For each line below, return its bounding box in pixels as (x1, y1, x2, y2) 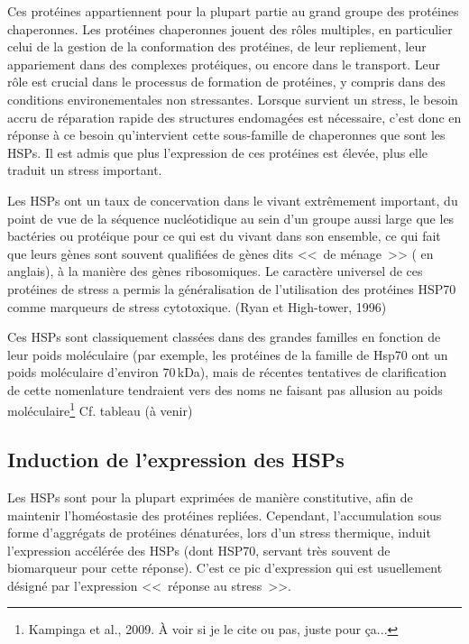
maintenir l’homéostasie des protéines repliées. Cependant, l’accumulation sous (7, 505, 442, 524)
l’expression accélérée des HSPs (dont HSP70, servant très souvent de (7, 540, 391, 559)
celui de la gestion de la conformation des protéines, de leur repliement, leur (7, 37, 427, 56)
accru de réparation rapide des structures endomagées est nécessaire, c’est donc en (7, 107, 462, 126)
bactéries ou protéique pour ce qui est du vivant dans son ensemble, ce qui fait (7, 226, 441, 245)
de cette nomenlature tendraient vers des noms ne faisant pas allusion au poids (7, 380, 443, 399)
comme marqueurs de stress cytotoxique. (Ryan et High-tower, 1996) (7, 297, 387, 316)
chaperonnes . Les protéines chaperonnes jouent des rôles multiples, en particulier (7, 19, 453, 38)
